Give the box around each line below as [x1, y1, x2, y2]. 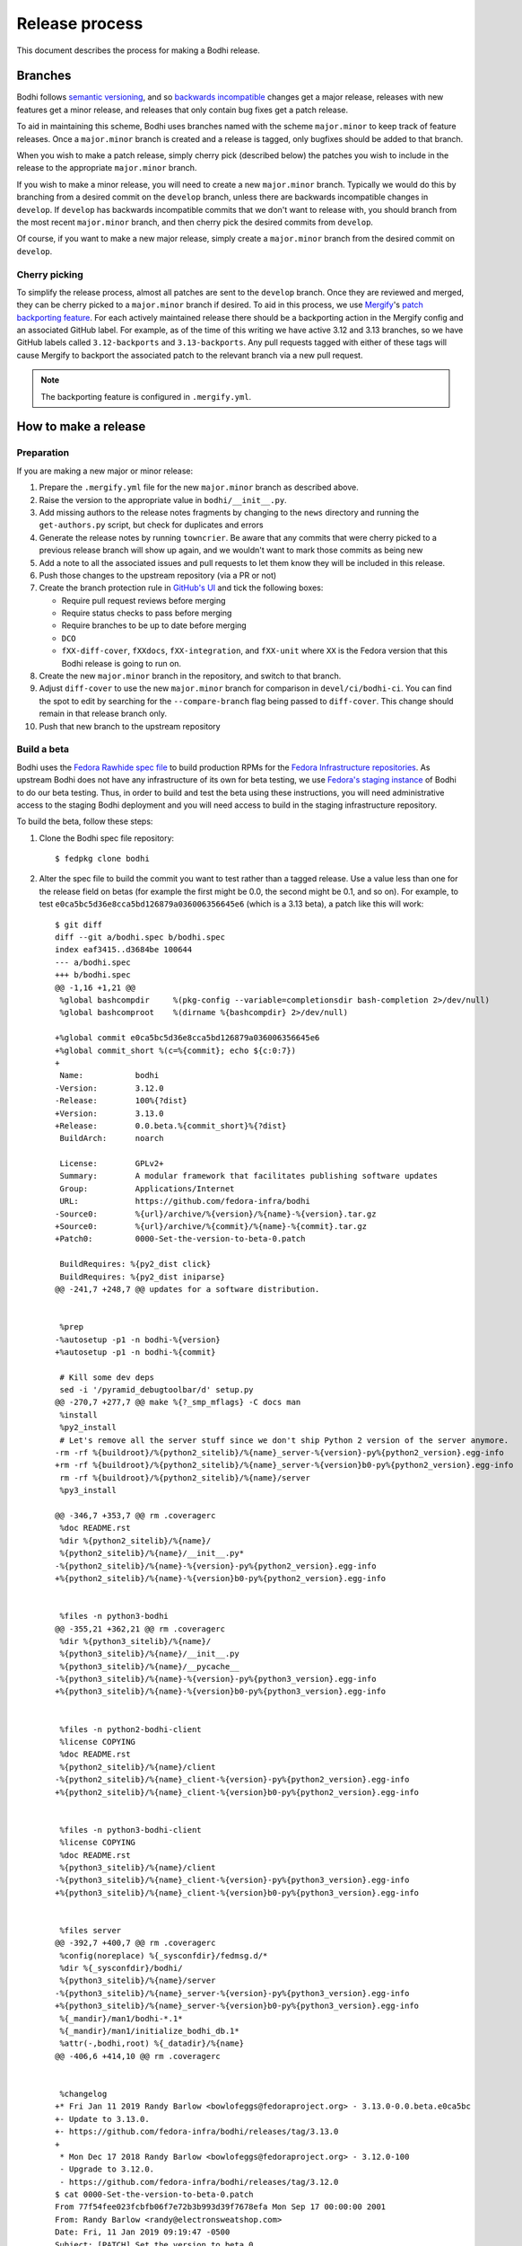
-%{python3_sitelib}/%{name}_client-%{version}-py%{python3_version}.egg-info [55, 1875, 410, 1886]
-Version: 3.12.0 [55, 1083, 164, 1093]
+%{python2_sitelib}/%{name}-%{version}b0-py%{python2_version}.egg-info [55, 1573, 387, 1583]
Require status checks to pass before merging [61, 607, 232, 619]
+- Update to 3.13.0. [55, 2114, 150, 2124]
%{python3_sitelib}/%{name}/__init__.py [59, 1649, 239, 1659]
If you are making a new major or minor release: [16, 465, 194, 476]
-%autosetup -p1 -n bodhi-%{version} [55, 1334, 222, 1345]
